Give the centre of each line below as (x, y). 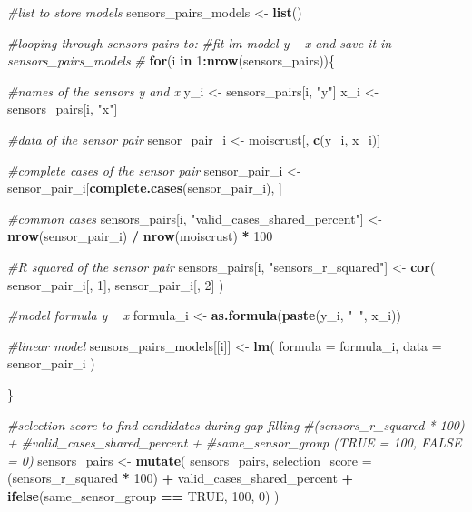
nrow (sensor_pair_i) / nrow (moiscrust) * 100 (140, 236)
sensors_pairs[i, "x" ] (63, 109)
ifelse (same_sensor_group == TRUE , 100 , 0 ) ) (143, 495)
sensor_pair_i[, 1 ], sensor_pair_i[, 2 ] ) (116, 284)
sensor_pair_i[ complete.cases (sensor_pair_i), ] (145, 188)
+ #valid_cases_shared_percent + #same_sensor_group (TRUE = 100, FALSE (235, 442)
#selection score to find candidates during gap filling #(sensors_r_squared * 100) (236, 424)
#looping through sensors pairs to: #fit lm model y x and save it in (200, 42)
